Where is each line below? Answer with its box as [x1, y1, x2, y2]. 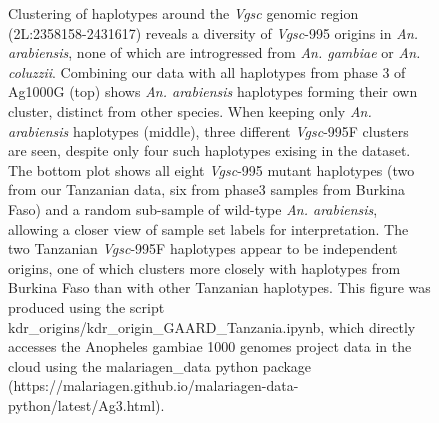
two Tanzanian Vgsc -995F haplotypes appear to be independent [8, 238, 398, 259]
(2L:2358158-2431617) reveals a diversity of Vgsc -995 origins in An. [8, 22, 419, 43]
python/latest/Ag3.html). [8, 394, 165, 415]
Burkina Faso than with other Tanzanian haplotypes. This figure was [8, 277, 431, 298]
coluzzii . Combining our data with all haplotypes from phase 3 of [8, 61, 406, 82]
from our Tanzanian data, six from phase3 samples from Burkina [8, 179, 405, 200]
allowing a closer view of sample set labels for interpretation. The [8, 218, 409, 239]
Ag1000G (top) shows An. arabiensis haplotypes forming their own [8, 81, 418, 102]
